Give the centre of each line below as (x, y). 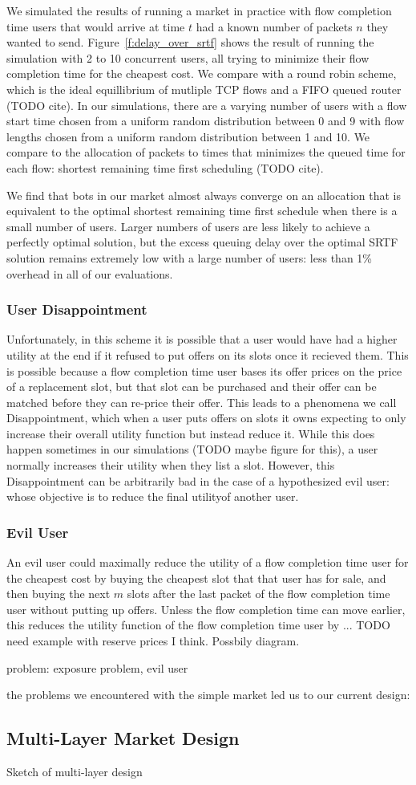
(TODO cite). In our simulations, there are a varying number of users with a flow (207, 105)
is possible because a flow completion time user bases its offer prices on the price (204, 370)
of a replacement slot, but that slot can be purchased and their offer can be (192, 386)
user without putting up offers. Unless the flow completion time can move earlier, (206, 609)
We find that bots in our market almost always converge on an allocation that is (204, 195)
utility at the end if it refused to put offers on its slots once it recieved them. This (208, 354)
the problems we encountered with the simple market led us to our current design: (208, 695)
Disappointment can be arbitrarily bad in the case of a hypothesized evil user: (198, 480)
